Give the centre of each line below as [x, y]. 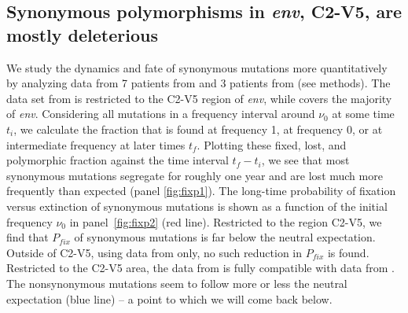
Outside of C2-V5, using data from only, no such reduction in [154, 252]
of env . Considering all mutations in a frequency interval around [161, 114]
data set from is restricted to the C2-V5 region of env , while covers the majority [199, 98]
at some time [363, 114]
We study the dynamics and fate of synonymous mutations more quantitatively [197, 67]
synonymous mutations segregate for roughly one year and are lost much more [195, 175]
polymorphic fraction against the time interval [118, 160]
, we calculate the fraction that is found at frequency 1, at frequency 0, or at [198, 129]
